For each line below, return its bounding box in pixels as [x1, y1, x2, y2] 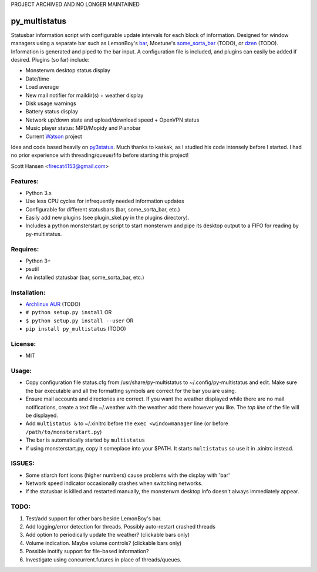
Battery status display [25, 108, 79, 115]
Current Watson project [25, 133, 82, 140]
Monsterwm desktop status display [25, 67, 111, 74]
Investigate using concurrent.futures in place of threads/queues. [25, 556, 182, 563]
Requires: [11, 245, 39, 253]
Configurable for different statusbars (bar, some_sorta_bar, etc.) [25, 206, 180, 213]
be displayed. [25, 412, 59, 419]
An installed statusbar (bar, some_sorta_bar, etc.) [25, 274, 144, 281]
